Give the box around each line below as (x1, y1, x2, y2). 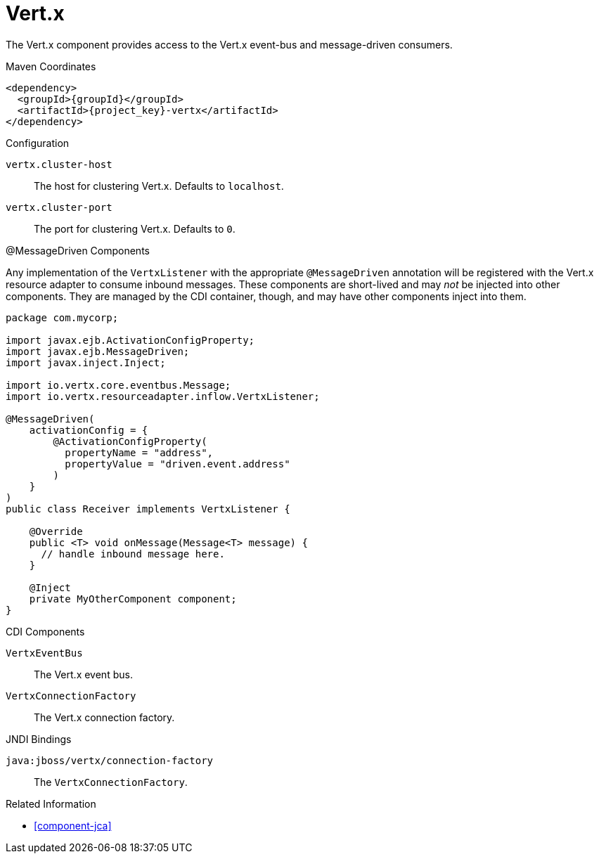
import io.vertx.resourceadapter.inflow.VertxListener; (6, 390, 320, 402)
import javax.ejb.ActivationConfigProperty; (6, 334, 255, 346)
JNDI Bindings (6, 732, 72, 745)
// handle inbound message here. (41, 548, 225, 560)
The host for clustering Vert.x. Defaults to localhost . (34, 179, 284, 192)
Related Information (6, 797, 96, 810)
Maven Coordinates (6, 60, 96, 72)
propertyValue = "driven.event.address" (65, 458, 290, 470)
